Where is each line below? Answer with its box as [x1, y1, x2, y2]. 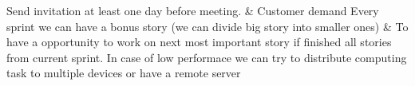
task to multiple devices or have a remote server [6, 64, 241, 81]
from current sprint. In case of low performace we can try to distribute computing [6, 49, 407, 65]
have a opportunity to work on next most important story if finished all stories [6, 33, 392, 50]
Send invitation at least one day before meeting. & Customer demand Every [6, 2, 379, 18]
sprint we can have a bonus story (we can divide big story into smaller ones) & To [6, 18, 409, 34]
